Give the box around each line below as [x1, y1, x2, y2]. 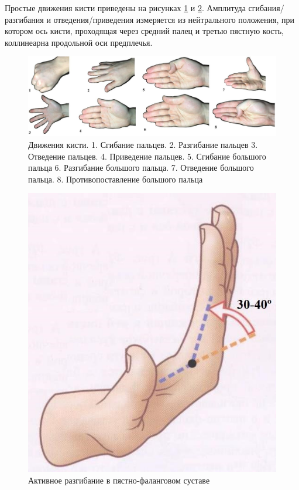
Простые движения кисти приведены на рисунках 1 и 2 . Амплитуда [5, 2, 246, 13]
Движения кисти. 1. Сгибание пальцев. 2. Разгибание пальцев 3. [28, 138, 258, 150]
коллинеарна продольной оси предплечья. [5, 36, 153, 48]
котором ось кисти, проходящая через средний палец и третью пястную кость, [5, 25, 284, 37]
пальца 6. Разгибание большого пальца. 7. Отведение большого [28, 161, 254, 174]
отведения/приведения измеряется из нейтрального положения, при [53, 13, 294, 25]
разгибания [5, 13, 44, 25]
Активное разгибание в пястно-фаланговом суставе [28, 474, 210, 486]
